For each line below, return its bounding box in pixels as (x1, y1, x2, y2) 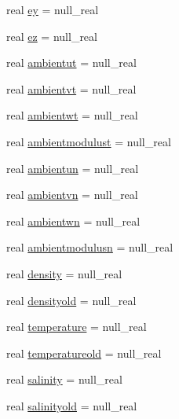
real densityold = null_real (6, 292, 137, 308)
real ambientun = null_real (6, 160, 139, 176)
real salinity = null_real (6, 371, 122, 388)
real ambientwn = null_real (6, 212, 141, 229)
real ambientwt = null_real (6, 107, 138, 123)
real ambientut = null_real (6, 54, 137, 71)
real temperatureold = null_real (6, 344, 162, 361)
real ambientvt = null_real (6, 80, 137, 97)
